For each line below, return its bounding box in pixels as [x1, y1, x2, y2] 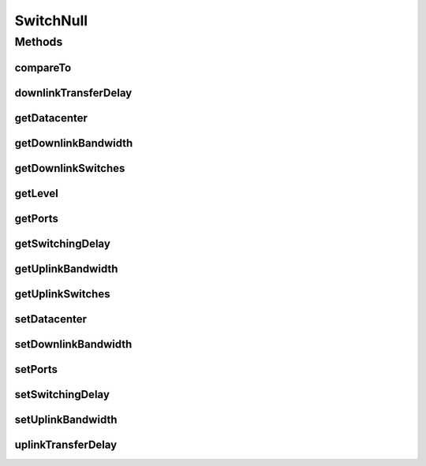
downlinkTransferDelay [14, 86, 133, 99]
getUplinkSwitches [14, 287, 110, 300]
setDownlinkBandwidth [14, 337, 133, 351]
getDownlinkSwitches [14, 162, 125, 175]
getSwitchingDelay [14, 237, 110, 250]
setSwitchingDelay [14, 387, 110, 401]
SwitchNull [14, 12, 88, 29]
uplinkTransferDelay [14, 438, 118, 451]
